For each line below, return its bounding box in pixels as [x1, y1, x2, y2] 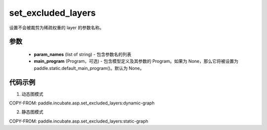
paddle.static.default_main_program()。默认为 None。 [34, 65, 144, 71]
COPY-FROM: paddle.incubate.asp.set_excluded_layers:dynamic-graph [9, 100, 155, 106]
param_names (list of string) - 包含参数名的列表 [34, 51, 132, 57]
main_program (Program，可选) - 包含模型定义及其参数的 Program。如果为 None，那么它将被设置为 [34, 58, 239, 64]
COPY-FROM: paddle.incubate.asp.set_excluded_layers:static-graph [9, 118, 148, 124]
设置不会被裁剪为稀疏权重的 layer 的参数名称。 [9, 25, 104, 31]
